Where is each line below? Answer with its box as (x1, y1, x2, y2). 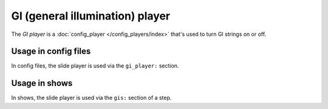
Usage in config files (11, 46, 91, 57)
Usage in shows (11, 78, 73, 88)
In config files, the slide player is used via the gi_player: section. (11, 62, 179, 69)
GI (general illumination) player (11, 9, 170, 23)
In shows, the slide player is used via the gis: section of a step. (11, 94, 172, 102)
